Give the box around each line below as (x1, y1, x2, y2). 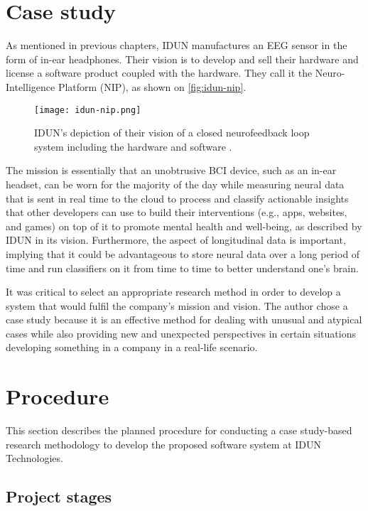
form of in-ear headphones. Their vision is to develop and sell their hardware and (6, 51, 359, 66)
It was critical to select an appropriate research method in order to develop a (6, 284, 341, 299)
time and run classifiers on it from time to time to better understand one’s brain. (6, 260, 359, 275)
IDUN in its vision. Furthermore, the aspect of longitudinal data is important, (6, 232, 346, 247)
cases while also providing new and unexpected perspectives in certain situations (6, 326, 356, 340)
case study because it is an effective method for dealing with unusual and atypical (6, 312, 362, 327)
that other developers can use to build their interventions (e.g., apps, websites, (6, 205, 347, 220)
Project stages (6, 485, 112, 507)
